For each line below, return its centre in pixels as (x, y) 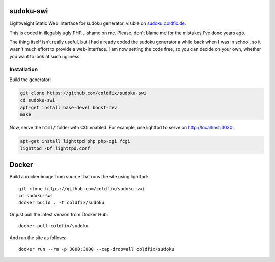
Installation (24, 69)
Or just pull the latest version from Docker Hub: (59, 214)
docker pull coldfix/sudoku (53, 226)
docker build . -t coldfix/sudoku (61, 203)
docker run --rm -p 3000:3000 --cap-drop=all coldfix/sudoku (96, 249)
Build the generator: (30, 80)
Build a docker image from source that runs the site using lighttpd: (79, 177)
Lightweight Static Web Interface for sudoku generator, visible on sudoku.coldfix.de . (98, 23)
